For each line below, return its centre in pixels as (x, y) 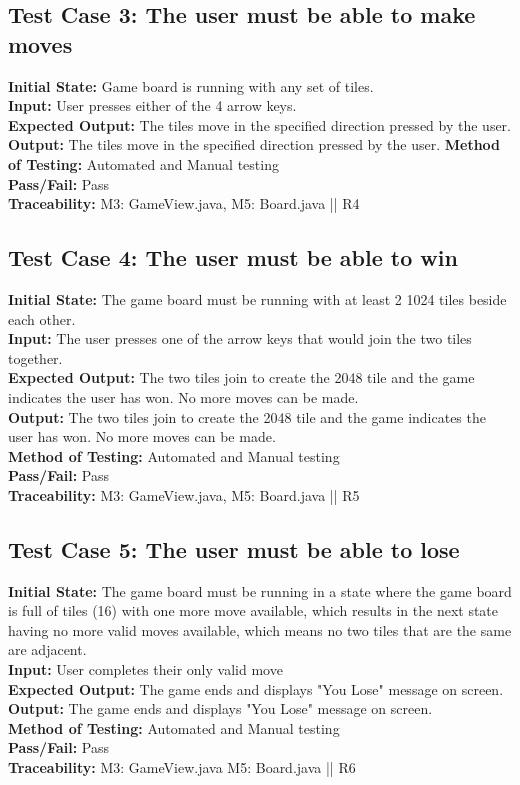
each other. (42, 318)
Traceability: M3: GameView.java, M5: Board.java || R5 (184, 494)
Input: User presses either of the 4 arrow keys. (152, 105)
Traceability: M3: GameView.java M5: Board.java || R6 (182, 767)
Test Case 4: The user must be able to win (233, 257)
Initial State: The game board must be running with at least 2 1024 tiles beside (257, 298)
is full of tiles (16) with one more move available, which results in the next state (253, 610)
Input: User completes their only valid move (145, 669)
